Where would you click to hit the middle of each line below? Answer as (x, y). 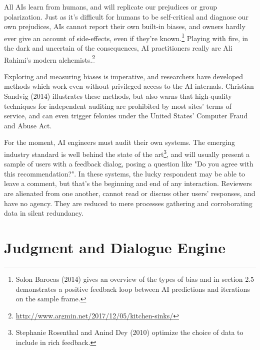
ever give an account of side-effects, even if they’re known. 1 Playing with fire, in (126, 37)
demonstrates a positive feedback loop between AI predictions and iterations (133, 289)
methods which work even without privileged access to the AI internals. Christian (129, 86)
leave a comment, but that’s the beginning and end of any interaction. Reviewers (128, 183)
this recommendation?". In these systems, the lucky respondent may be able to (125, 173)
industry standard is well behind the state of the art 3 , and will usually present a (127, 153)
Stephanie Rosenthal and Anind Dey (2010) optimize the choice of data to (129, 332)
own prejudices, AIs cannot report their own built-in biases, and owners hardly (125, 26)
